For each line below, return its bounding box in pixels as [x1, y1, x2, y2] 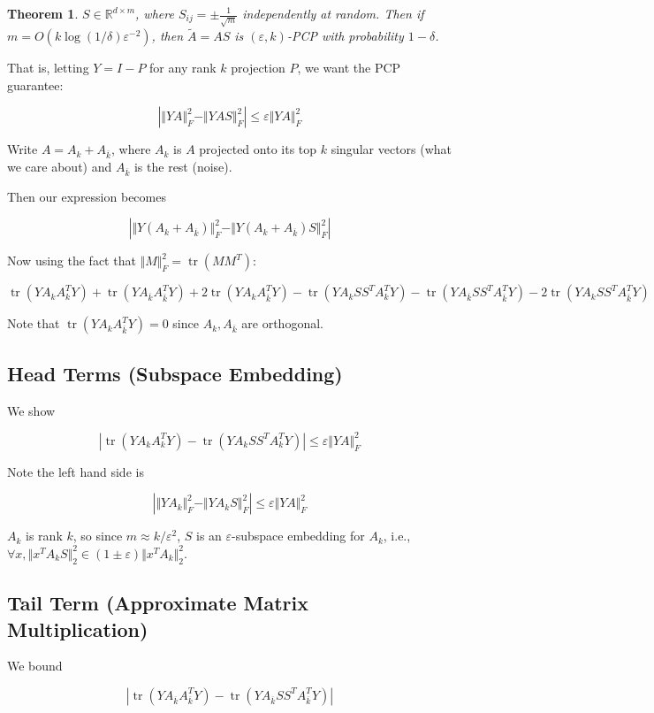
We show [7, 401, 56, 419]
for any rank [149, 58, 217, 77]
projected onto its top [199, 140, 317, 158]
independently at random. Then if [242, 4, 424, 22]
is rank [26, 526, 63, 545]
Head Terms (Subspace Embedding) [7, 359, 343, 387]
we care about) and [7, 157, 112, 176]
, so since [72, 526, 123, 545]
